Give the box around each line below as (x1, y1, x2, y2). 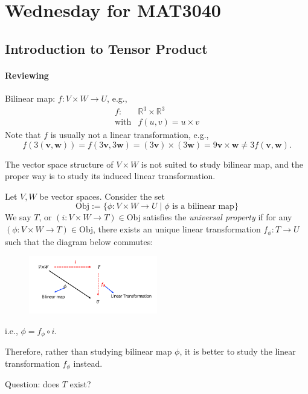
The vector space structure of (5, 157, 114, 170)
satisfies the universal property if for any (143, 211, 292, 223)
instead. (73, 356, 103, 369)
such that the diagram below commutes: (5, 235, 153, 248)
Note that (5, 128, 41, 141)
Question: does (5, 378, 59, 390)
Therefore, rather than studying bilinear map (5, 345, 172, 358)
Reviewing (5, 68, 49, 81)
